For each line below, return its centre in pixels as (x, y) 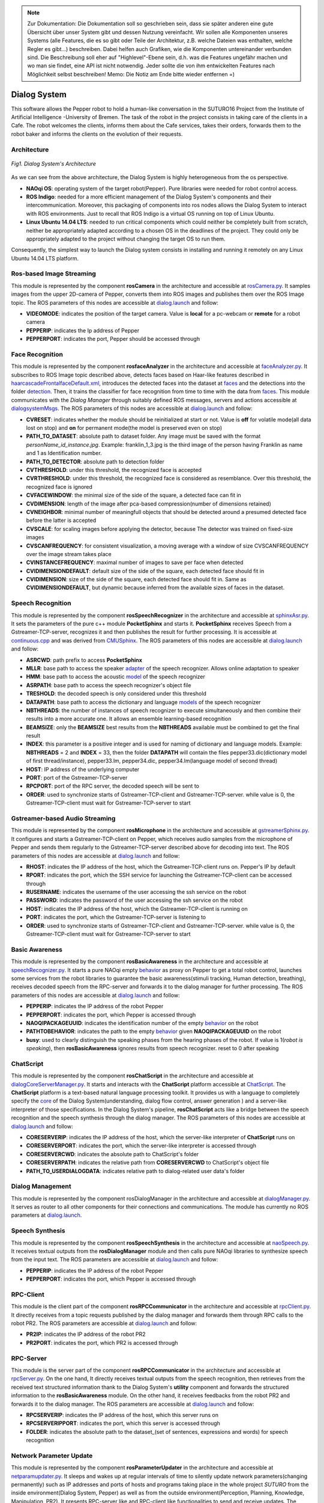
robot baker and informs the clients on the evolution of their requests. (97, 134)
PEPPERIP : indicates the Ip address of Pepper (83, 330)
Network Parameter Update (52, 1456)
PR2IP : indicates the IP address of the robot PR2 (86, 1334)
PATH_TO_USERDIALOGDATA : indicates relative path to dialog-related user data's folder (136, 1171)
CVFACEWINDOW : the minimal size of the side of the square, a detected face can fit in (133, 495)
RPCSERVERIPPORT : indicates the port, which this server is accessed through (123, 1423)
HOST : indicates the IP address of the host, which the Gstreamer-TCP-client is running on (137, 908)
